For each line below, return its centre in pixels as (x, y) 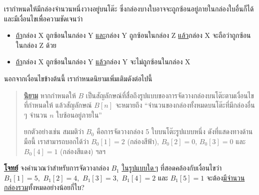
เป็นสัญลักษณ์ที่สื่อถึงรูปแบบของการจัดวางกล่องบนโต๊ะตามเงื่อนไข (170, 95)
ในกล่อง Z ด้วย (36, 45)
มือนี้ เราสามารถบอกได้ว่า (56, 141)
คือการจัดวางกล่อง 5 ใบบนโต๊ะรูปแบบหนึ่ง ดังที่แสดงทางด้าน (175, 131)
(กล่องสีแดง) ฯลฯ (83, 151)
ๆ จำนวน (35, 114)
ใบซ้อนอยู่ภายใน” (79, 114)
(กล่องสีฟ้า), (143, 141)
